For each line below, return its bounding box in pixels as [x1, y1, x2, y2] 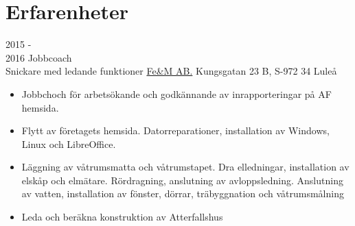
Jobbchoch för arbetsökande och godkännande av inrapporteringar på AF [21, 86, 332, 101]
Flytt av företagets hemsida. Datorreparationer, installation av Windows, [21, 123, 330, 138]
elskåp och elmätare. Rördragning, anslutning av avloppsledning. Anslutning [21, 173, 343, 187]
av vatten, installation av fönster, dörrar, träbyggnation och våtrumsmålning [21, 186, 344, 201]
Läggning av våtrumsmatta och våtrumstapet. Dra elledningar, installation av [21, 160, 350, 174]
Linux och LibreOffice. [21, 136, 116, 151]
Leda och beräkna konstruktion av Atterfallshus [21, 210, 223, 224]
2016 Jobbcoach [5, 50, 72, 64]
